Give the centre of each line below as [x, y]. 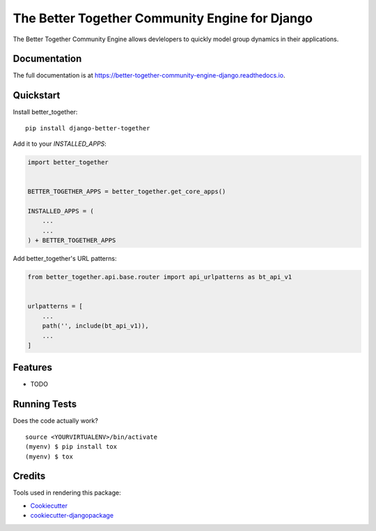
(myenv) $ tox [49, 456]
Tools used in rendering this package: [67, 493]
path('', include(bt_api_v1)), [95, 326]
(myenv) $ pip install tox [71, 447]
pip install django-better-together [88, 128]
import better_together [68, 163]
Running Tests [45, 404]
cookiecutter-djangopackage [72, 516]
